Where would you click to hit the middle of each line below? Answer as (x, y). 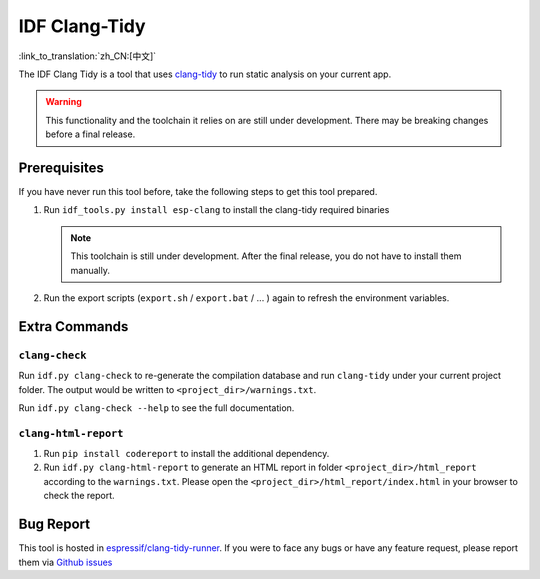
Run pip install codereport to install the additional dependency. (186, 454)
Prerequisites (61, 167)
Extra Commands (73, 326)
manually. (90, 270)
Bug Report (54, 524)
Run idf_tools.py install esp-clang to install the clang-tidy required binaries (216, 210)
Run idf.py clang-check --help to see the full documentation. (156, 407)
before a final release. (90, 134)
